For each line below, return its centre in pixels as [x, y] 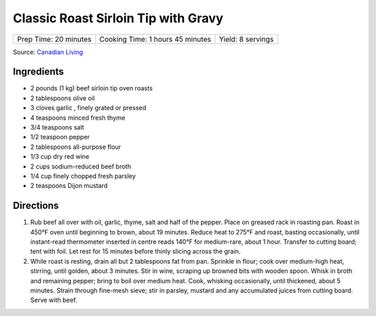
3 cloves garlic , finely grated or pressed [88, 108]
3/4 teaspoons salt [57, 127]
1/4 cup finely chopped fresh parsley [83, 176]
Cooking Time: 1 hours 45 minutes [155, 39]
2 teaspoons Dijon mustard [69, 186]
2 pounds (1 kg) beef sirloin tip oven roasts [92, 88]
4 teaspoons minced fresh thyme [78, 118]
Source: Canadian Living [48, 52]
